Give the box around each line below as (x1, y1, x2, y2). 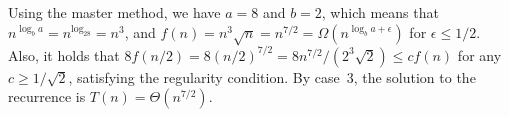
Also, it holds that (8, 44, 120, 65)
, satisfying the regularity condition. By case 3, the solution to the (68, 66, 476, 87)
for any (457, 44, 502, 65)
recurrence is (8, 86, 86, 107)
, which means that (321, 2, 439, 22)
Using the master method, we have (8, 2, 221, 22)
